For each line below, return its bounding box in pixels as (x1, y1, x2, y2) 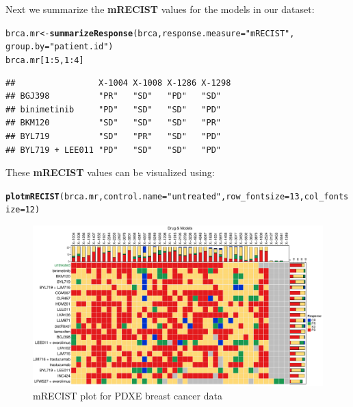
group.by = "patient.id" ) (5, 42, 114, 52)
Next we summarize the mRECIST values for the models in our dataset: (5, 2, 315, 16)
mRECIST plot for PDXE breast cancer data (33, 388, 222, 402)
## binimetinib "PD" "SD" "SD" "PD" (5, 104, 221, 114)
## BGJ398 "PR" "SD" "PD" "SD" (5, 91, 221, 101)
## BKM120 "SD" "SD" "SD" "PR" (5, 118, 221, 128)
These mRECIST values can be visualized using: (5, 165, 215, 180)
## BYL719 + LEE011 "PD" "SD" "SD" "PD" (5, 145, 221, 155)
